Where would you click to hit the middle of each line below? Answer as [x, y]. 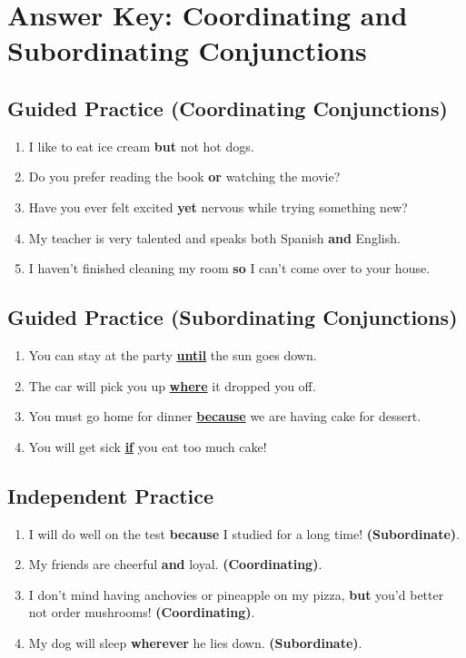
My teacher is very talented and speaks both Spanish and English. [214, 237]
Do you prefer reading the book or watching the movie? [184, 177]
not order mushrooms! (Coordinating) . [142, 612]
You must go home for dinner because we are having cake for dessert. [225, 416]
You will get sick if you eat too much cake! [148, 446]
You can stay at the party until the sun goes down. [173, 354]
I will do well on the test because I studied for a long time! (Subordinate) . [244, 533]
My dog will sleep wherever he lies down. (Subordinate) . [195, 642]
